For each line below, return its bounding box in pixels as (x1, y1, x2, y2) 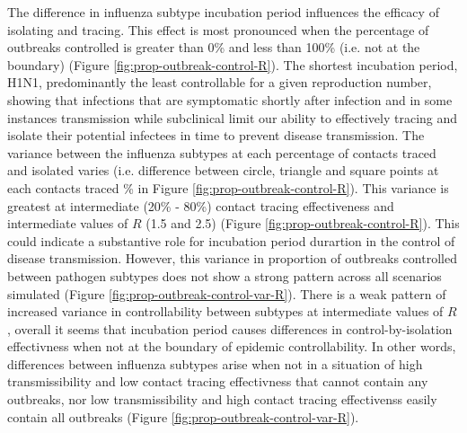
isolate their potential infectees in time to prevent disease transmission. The (7, 126, 425, 145)
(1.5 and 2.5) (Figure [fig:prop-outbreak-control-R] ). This (145, 214, 460, 233)
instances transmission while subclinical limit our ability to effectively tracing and (7, 108, 458, 127)
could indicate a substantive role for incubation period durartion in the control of (7, 231, 455, 250)
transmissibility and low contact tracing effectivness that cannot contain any (7, 372, 428, 391)
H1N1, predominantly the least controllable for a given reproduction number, (7, 73, 432, 92)
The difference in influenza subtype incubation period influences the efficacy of (7, 3, 439, 21)
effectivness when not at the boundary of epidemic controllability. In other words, (7, 337, 456, 356)
